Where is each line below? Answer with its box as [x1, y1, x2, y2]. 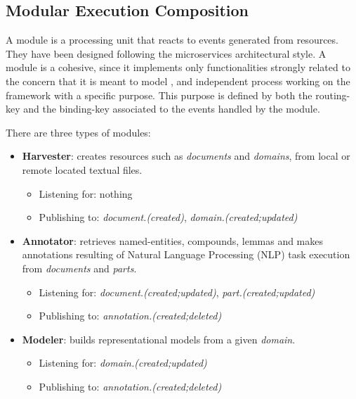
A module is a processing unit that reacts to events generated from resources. [6, 32, 338, 47]
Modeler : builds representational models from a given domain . [22, 331, 296, 346]
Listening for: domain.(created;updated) [39, 355, 207, 370]
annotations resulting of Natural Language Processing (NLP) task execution [22, 247, 350, 262]
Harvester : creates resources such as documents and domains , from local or [22, 148, 350, 163]
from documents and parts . [22, 260, 137, 275]
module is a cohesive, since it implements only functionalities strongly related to [6, 60, 350, 75]
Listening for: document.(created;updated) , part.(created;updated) [39, 284, 315, 299]
